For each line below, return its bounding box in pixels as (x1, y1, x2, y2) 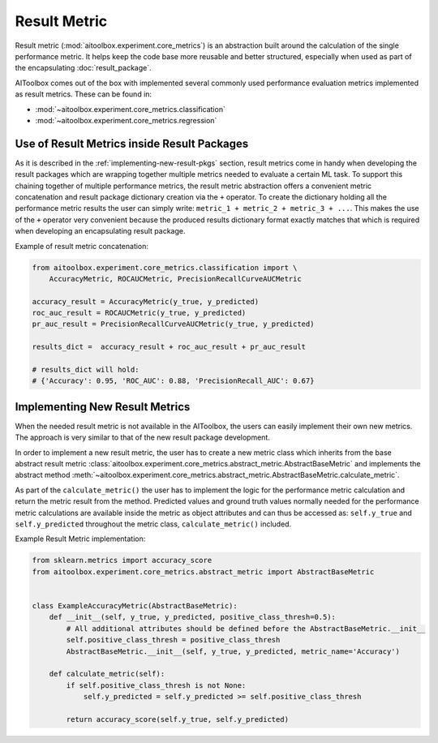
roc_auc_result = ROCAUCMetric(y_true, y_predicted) (32, 308, 247, 318)
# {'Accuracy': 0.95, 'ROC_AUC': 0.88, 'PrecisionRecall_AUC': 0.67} (32, 376, 315, 385)
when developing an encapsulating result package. (15, 226, 186, 236)
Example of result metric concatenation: (15, 241, 149, 251)
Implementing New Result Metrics (15, 400, 191, 414)
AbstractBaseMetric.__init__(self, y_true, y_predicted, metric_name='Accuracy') (66, 646, 401, 656)
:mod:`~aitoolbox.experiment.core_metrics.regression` (35, 115, 217, 125)
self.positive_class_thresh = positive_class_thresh (66, 635, 281, 645)
